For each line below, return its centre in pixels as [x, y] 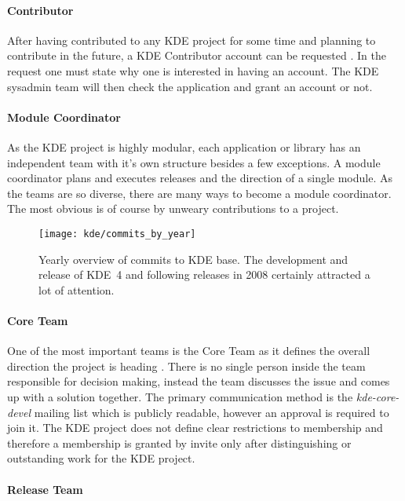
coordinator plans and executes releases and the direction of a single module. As [200, 178]
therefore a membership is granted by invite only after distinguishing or [179, 442]
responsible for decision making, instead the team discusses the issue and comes [199, 381]
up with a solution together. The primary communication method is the [180, 396]
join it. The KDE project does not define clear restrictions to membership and [195, 428]
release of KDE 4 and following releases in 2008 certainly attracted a [204, 274]
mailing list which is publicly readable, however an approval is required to [212, 412]
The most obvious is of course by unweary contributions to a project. [173, 208]
